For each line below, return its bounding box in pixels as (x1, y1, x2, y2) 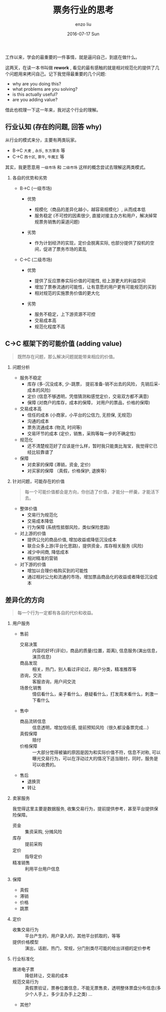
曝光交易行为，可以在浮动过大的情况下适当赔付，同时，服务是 (32, 756, 159, 761)
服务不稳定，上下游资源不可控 (34, 311, 96, 317)
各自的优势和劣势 (12, 175, 48, 181)
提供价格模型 (12, 939, 39, 945)
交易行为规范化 (27, 511, 58, 517)
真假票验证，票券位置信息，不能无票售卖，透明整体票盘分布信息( (24, 985, 157, 991)
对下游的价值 (19, 561, 46, 567)
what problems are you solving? (12, 86, 78, 92)
